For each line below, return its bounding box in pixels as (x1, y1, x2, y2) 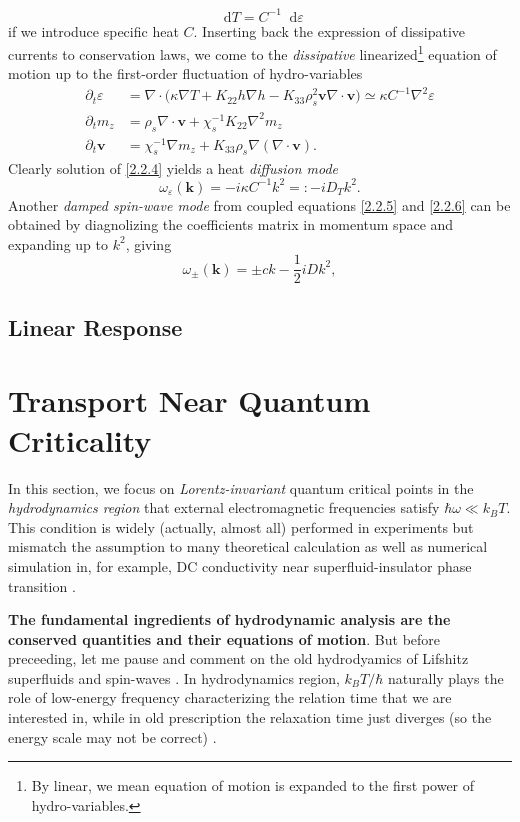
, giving (125, 233, 172, 254)
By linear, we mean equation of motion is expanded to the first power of (31, 775, 475, 796)
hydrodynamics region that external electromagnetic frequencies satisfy (8, 497, 440, 518)
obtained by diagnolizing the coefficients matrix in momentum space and (8, 214, 454, 235)
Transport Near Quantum (8, 380, 371, 421)
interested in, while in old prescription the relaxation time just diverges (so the (8, 707, 492, 728)
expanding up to (8, 233, 108, 254)
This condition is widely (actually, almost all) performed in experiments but (8, 516, 474, 537)
